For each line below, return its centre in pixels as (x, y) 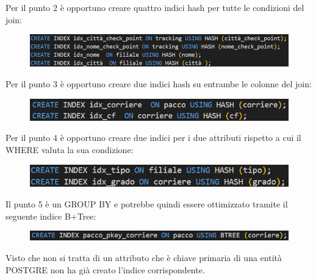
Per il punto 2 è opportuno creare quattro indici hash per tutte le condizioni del (155, 7)
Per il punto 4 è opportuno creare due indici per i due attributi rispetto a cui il (153, 138)
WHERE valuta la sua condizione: (70, 149)
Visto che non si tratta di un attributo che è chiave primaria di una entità (144, 257)
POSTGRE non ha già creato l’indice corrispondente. (105, 269)
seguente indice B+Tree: (51, 216)
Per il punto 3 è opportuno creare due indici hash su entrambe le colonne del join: (159, 84)
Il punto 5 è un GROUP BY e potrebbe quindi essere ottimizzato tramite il (147, 203)
